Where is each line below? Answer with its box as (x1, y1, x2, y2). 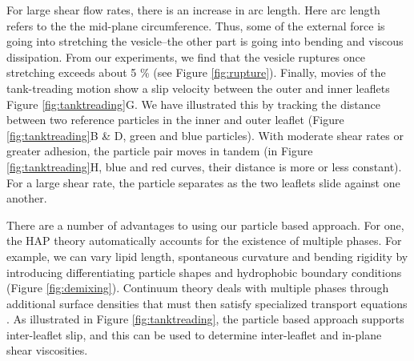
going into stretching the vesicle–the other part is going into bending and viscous (6, 33, 404, 50)
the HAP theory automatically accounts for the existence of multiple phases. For (6, 232, 402, 249)
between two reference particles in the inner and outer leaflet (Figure (6, 111, 344, 128)
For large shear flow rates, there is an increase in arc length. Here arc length (6, 2, 380, 18)
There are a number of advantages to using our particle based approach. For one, (6, 216, 404, 233)
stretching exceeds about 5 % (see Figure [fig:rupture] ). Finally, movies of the (6, 64, 386, 81)
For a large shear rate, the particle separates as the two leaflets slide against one (6, 174, 400, 191)
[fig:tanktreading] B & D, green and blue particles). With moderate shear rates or (6, 126, 404, 143)
